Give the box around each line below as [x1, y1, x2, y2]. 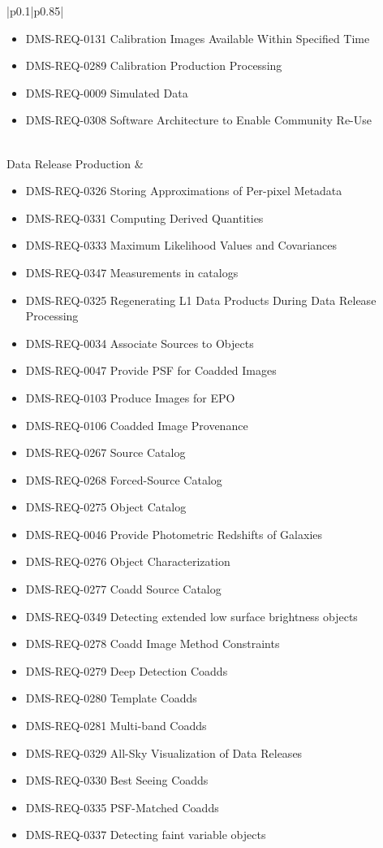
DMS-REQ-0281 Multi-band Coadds [25, 717, 207, 734]
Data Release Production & [6, 154, 144, 172]
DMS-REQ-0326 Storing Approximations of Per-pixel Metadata [25, 182, 342, 199]
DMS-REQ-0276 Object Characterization [25, 553, 230, 570]
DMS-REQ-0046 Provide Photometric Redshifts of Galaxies [25, 525, 322, 542]
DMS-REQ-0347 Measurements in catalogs [25, 263, 239, 280]
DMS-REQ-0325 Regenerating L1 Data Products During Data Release [25, 291, 377, 308]
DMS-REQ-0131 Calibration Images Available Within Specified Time [25, 29, 370, 46]
